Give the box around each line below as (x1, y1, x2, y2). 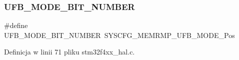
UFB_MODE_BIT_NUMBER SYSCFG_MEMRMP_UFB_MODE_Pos (4, 29, 235, 40)
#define (4, 20, 28, 30)
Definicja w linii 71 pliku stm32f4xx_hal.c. (4, 46, 135, 57)
